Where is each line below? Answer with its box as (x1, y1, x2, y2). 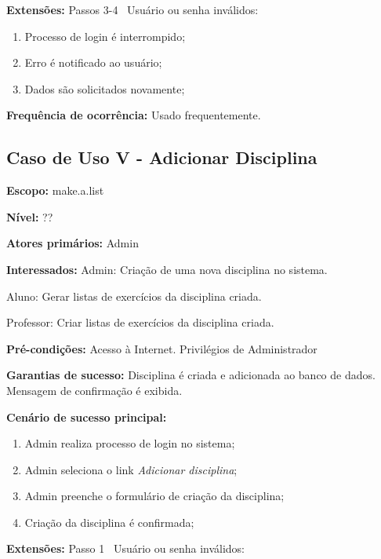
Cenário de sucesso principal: (6, 408, 167, 425)
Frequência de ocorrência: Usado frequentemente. (6, 107, 261, 123)
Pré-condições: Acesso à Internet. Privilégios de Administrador (6, 340, 317, 356)
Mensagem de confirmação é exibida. (6, 382, 183, 398)
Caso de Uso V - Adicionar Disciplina (6, 145, 317, 170)
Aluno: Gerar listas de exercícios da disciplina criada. (6, 287, 262, 304)
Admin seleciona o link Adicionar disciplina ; (24, 461, 238, 477)
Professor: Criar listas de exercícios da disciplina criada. (6, 314, 274, 331)
